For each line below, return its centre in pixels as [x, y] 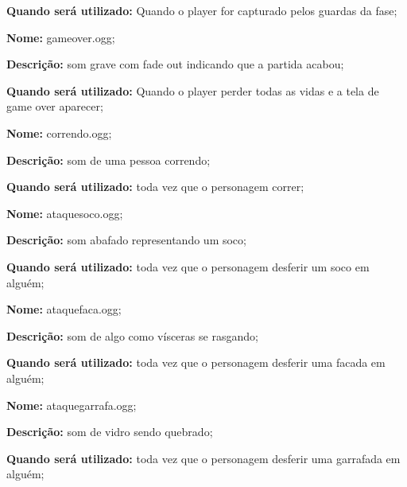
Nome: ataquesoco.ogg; [65, 213]
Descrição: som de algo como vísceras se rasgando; [132, 335]
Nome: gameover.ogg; [61, 37]
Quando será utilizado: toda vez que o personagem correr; [155, 187]
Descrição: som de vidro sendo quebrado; [110, 432]
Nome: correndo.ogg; [59, 132]
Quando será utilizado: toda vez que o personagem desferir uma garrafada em [203, 458]
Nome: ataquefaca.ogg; [64, 309]
